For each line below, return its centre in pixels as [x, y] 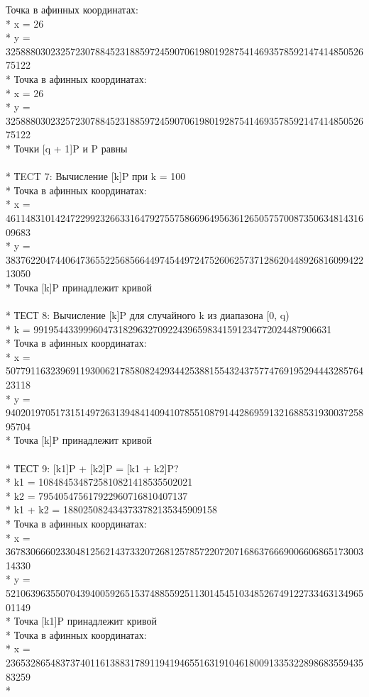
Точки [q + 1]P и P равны [71, 148]
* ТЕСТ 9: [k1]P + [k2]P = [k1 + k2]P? [92, 468]
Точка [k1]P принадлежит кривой [85, 621]
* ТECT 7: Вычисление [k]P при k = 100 [96, 176]
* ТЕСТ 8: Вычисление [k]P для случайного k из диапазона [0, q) [148, 315]
